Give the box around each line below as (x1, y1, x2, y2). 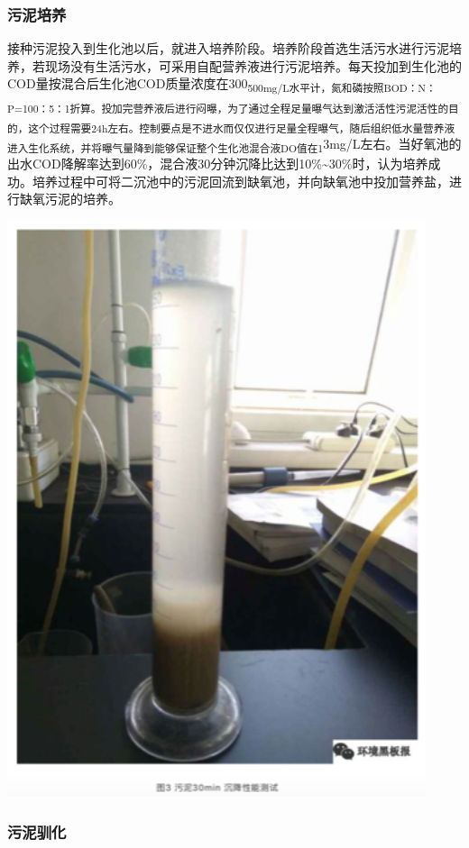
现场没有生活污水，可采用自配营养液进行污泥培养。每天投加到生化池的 (44, 56, 462, 75)
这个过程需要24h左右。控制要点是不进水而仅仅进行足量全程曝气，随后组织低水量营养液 (28, 120, 455, 135)
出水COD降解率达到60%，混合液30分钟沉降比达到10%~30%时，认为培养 (7, 153, 428, 172)
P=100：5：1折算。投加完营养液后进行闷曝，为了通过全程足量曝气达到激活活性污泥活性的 (7, 100, 449, 115)
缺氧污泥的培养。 (19, 189, 121, 208)
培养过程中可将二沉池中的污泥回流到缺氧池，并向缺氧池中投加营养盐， (32, 171, 449, 190)
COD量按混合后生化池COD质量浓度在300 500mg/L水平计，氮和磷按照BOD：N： (7, 74, 437, 96)
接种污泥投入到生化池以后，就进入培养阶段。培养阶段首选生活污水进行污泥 (7, 39, 449, 58)
